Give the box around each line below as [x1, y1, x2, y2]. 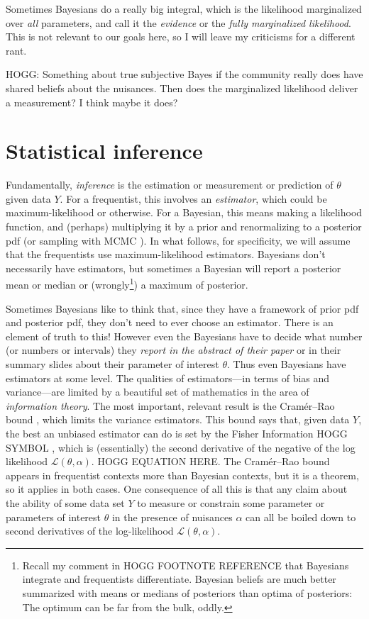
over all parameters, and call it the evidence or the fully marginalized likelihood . [6, 15, 351, 30]
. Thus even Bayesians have [226, 357, 346, 372]
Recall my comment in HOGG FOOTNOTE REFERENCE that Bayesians [22, 557, 349, 572]
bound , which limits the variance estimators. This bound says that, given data [6, 412, 350, 427]
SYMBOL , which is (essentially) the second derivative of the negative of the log [6, 440, 356, 455]
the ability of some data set [6, 496, 125, 510]
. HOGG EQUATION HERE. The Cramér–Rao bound [91, 454, 330, 469]
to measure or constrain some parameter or [137, 496, 325, 510]
